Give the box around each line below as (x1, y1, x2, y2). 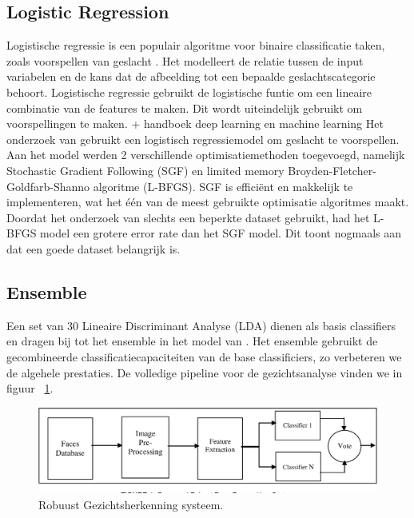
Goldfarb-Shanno (6, 177, 90, 194)
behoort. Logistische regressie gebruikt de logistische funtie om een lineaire (6, 83, 372, 100)
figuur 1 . (6, 380, 54, 396)
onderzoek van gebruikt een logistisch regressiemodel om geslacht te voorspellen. (6, 130, 400, 147)
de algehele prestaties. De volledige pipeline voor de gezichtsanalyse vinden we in (6, 364, 403, 381)
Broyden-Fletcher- (288, 161, 376, 178)
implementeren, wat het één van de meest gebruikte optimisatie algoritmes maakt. (6, 193, 409, 210)
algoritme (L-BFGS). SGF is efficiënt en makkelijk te (93, 177, 353, 194)
